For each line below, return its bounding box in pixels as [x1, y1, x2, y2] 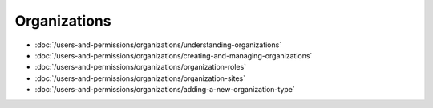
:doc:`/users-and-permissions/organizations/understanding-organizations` [34, 40, 282, 50]
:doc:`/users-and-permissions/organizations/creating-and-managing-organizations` [34, 50, 313, 60]
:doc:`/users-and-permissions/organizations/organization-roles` [34, 62, 247, 72]
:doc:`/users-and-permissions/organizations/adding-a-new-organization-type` [34, 85, 296, 94]
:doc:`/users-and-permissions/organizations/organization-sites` [34, 73, 246, 83]
